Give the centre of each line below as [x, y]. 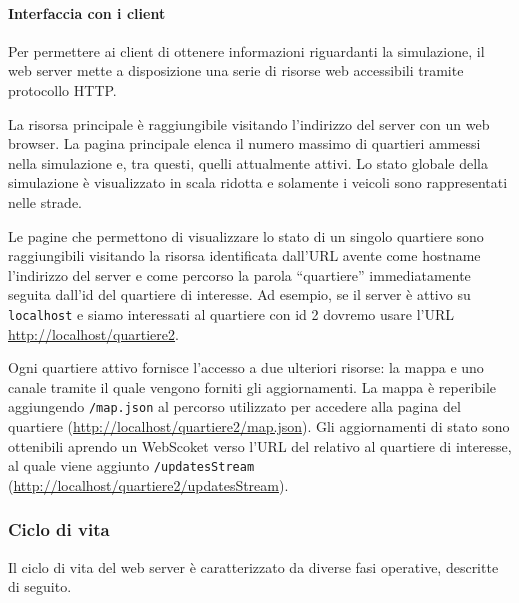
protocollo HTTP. [62, 89]
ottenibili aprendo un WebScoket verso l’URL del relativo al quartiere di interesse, [260, 445]
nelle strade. [45, 201]
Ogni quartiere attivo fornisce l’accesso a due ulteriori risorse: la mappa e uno [246, 367]
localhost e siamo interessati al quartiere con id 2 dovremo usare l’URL [231, 313]
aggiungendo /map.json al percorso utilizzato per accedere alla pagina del [234, 406]
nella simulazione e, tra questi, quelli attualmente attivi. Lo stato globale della [248, 162]
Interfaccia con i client [87, 12]
